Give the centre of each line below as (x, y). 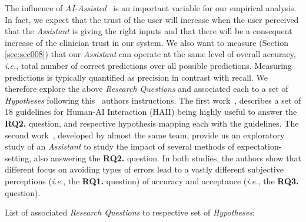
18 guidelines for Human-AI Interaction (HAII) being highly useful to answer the (151, 112)
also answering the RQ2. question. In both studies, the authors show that (168, 158)
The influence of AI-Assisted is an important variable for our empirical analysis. (151, 8)
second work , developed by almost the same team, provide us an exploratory (145, 135)
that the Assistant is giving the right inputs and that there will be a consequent (149, 31)
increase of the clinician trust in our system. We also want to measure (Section (147, 42)
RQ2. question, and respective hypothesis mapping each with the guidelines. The (152, 123)
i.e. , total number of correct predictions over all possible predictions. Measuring (148, 65)
